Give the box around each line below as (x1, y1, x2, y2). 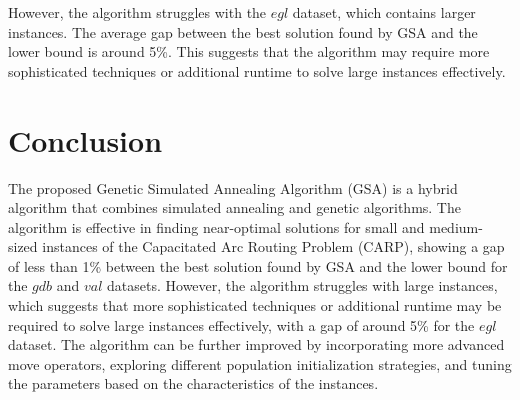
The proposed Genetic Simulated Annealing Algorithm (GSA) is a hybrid (8, 177, 458, 198)
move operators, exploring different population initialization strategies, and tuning (8, 353, 512, 374)
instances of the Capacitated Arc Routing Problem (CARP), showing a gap (42, 236, 505, 257)
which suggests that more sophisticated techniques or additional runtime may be (8, 295, 502, 316)
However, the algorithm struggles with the (8, 2, 267, 22)
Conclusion (8, 119, 163, 160)
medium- (429, 216, 483, 237)
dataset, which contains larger (292, 2, 476, 22)
